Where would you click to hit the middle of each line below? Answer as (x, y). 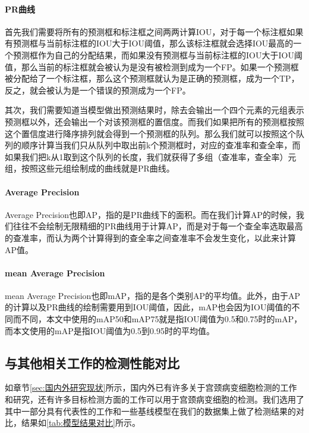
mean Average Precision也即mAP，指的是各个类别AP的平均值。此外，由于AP (153, 295)
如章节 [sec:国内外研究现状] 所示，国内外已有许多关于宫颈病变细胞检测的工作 (151, 387)
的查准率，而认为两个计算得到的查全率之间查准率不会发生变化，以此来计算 (150, 237)
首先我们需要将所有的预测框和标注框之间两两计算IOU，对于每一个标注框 (146, 31)
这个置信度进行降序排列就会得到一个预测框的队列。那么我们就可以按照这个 (150, 133)
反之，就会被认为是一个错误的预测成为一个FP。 (98, 90)
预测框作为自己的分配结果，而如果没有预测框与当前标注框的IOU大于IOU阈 (157, 54)
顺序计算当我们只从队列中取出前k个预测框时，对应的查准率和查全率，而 (161, 145)
